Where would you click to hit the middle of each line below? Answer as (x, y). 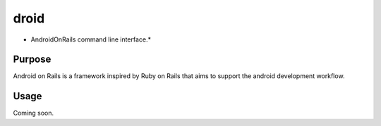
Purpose (32, 59)
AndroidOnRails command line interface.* (91, 39)
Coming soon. (34, 113)
